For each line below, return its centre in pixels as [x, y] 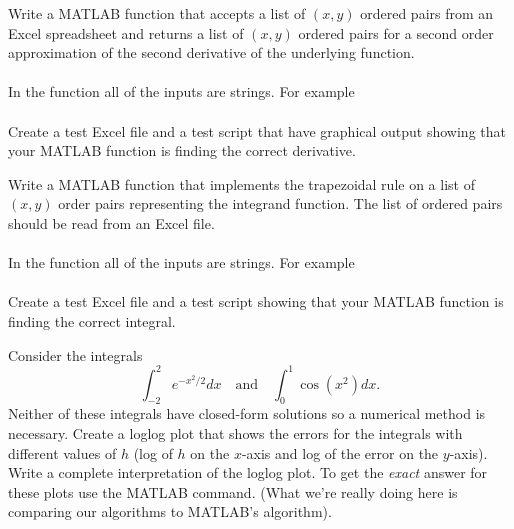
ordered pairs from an [427, 13]
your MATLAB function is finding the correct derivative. [182, 150]
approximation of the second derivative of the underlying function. [211, 52]
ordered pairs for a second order [396, 32]
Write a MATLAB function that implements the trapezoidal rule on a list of [241, 183]
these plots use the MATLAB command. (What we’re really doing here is [233, 491]
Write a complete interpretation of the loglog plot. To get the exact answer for [248, 472]
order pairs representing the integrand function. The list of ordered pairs [280, 203]
